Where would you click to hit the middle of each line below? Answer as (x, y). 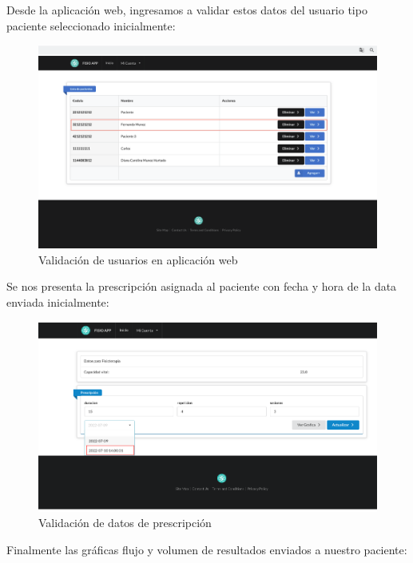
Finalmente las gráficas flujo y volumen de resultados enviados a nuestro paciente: (207, 549)
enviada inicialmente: (58, 302)
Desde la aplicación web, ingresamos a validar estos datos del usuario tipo (187, 10)
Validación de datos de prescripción (125, 523)
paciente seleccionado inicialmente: (91, 25)
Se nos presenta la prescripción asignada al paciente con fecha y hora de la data (202, 286)
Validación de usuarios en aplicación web (138, 259)
